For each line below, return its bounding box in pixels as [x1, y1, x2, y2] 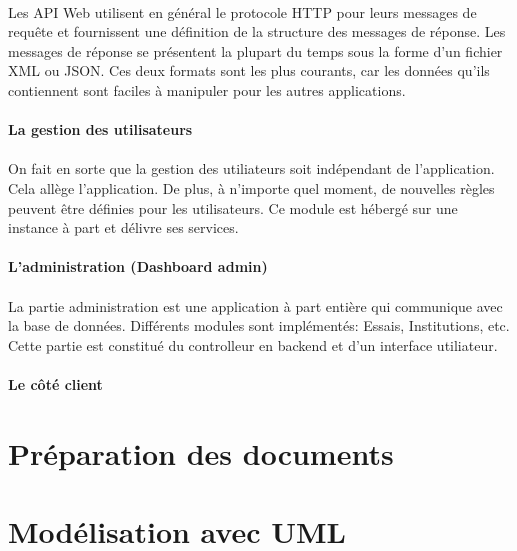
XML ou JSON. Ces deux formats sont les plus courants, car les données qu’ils [8, 60, 490, 81]
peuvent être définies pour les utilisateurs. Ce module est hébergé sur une [8, 197, 458, 218]
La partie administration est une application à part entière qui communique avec [8, 295, 503, 316]
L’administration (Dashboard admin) [8, 256, 268, 277]
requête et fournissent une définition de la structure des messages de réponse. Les [8, 21, 506, 42]
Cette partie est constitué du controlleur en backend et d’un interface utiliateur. [8, 334, 498, 355]
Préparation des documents [8, 432, 394, 473]
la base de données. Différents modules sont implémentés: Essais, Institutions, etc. [8, 315, 510, 336]
